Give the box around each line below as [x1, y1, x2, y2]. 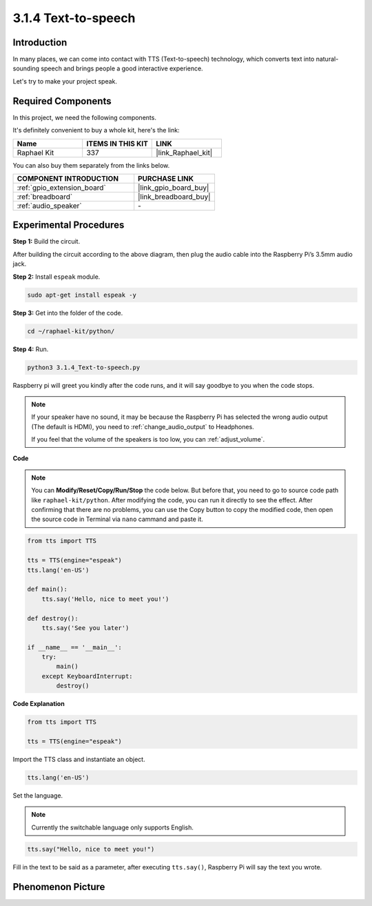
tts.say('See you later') [41, 624, 130, 631]
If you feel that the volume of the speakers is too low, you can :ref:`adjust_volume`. [31, 435, 265, 444]
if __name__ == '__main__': [27, 643, 122, 651]
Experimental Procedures [12, 219, 125, 231]
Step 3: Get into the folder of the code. [12, 308, 123, 317]
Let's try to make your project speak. [12, 77, 117, 86]
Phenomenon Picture [12, 880, 105, 893]
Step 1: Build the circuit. [12, 237, 81, 246]
